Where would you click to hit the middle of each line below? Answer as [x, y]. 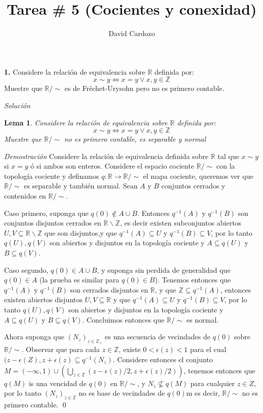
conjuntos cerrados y [193, 186]
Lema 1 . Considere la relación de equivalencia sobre [86, 122]
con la [226, 166]
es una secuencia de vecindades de [158, 337]
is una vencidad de [58, 383]
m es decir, [203, 393]
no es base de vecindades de [122, 393]
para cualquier [213, 383]
